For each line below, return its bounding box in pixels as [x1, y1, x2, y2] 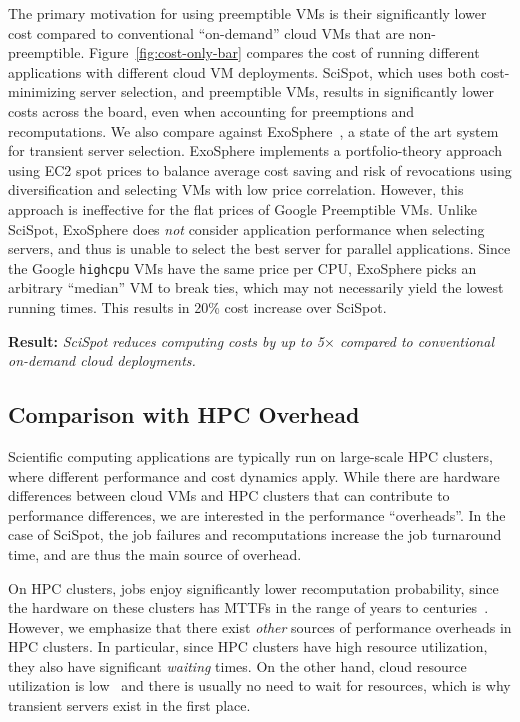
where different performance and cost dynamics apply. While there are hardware [8, 465, 500, 486]
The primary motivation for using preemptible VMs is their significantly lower [8, 3, 487, 23]
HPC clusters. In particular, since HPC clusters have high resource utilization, [8, 636, 488, 657]
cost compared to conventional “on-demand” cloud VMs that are [8, 22, 405, 43]
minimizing [8, 81, 76, 102]
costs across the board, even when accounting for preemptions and [8, 100, 415, 121]
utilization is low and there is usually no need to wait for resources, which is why [8, 675, 511, 696]
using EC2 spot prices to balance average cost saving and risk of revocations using [8, 159, 512, 180]
